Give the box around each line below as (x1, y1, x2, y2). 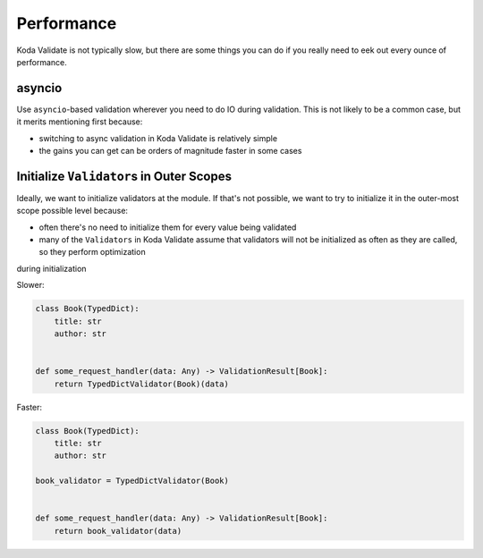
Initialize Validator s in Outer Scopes (16, 168, 233, 183)
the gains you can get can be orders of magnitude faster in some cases (38, 146, 302, 156)
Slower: (16, 280, 45, 291)
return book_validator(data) (54, 526, 182, 536)
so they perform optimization (38, 247, 147, 258)
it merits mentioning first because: (16, 116, 143, 127)
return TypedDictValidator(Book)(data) (54, 378, 230, 389)
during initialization (16, 263, 87, 274)
